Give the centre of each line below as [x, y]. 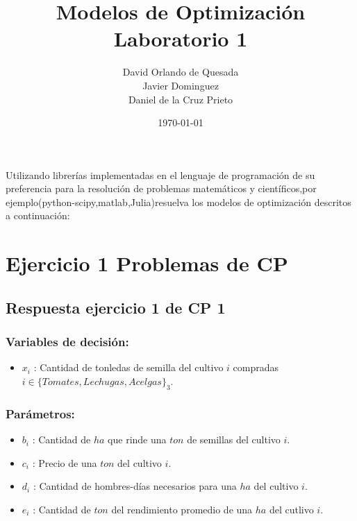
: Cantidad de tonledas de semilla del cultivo [128, 367]
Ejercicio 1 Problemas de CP [147, 263]
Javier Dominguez [181, 85]
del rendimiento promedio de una [182, 509]
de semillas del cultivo [234, 439]
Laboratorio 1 [181, 39]
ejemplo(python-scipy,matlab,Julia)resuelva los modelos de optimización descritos [178, 202]
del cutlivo [291, 509]
